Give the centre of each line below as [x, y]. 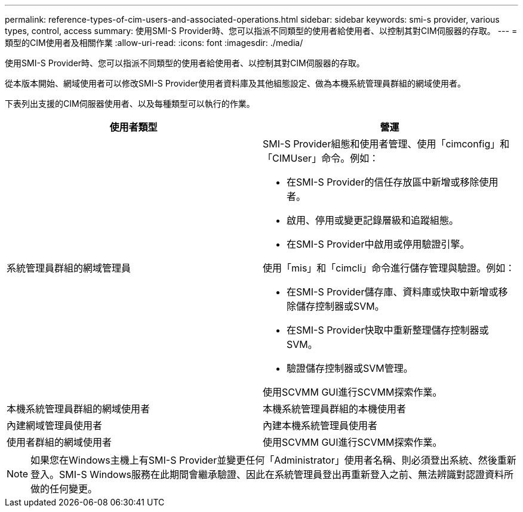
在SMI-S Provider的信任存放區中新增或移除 [383, 182]
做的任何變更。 [64, 489]
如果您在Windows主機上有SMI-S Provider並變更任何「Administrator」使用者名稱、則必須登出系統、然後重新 [273, 460]
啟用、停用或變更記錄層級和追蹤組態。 [373, 220]
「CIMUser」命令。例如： [321, 158]
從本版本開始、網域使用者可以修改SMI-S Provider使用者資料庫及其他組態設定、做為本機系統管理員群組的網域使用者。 [236, 83]
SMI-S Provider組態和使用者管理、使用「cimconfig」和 [386, 144]
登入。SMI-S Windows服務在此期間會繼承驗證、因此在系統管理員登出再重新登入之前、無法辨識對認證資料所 [272, 474]
